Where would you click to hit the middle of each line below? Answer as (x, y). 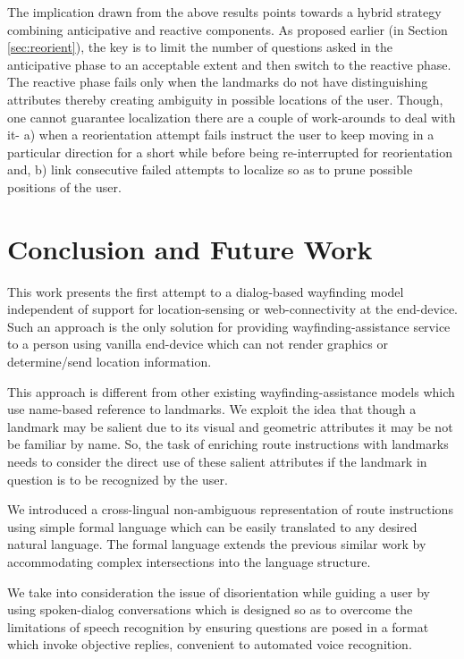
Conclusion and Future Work (190, 248)
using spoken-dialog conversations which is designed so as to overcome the (210, 609)
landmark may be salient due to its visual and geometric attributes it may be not (230, 426)
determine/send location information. (110, 362)
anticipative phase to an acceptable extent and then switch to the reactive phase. (229, 64)
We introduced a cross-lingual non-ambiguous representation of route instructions (230, 509)
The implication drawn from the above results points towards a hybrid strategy (224, 12)
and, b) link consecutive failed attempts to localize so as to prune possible (210, 169)
